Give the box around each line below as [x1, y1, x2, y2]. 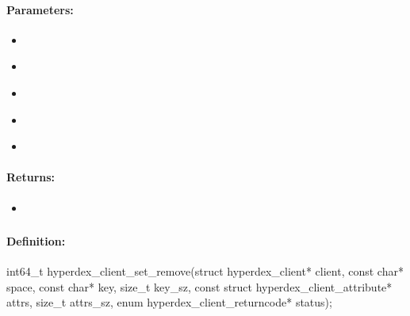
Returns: [6, 169, 56, 185]
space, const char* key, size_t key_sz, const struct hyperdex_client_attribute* [6, 278, 393, 295]
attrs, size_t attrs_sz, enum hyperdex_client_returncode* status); [6, 294, 332, 310]
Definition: [6, 233, 66, 249]
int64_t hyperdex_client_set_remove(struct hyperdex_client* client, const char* [6, 263, 404, 280]
